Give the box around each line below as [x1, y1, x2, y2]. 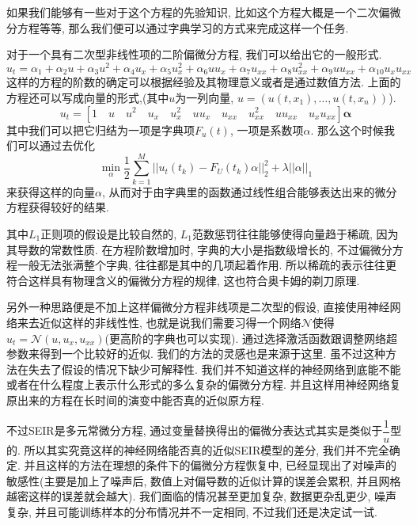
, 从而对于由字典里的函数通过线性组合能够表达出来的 [101, 183, 375, 200]
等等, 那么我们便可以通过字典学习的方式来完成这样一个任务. [39, 19, 349, 36]
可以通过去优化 [17, 137, 95, 154]
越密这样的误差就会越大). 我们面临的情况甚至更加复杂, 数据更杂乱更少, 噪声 [6, 488, 397, 504]
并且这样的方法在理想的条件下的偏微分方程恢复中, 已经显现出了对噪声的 [24, 457, 397, 474]
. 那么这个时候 [310, 121, 385, 138]
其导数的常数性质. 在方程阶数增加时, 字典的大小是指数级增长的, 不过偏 [6, 241, 370, 257]
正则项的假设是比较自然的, [40, 226, 177, 242]
